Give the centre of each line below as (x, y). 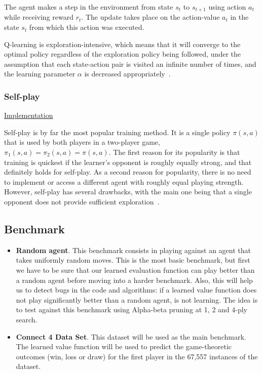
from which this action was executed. (87, 27)
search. (27, 319)
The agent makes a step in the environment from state (89, 7)
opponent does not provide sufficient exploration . (82, 201)
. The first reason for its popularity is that (174, 152)
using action (227, 7)
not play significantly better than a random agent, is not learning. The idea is (137, 299)
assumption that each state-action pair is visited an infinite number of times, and (130, 64)
